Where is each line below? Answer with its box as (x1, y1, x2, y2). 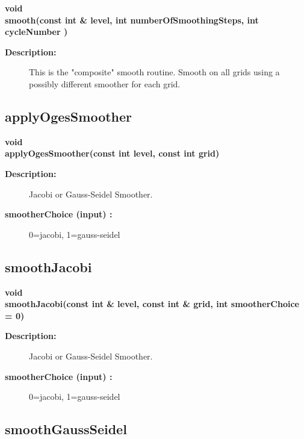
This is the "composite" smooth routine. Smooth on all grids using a (29, 66, 280, 78)
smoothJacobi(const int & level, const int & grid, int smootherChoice (5, 297, 299, 310)
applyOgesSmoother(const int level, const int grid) (5, 147, 220, 160)
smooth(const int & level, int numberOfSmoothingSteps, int (5, 13, 259, 26)
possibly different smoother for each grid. (29, 77, 181, 90)
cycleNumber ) (5, 25, 68, 38)
